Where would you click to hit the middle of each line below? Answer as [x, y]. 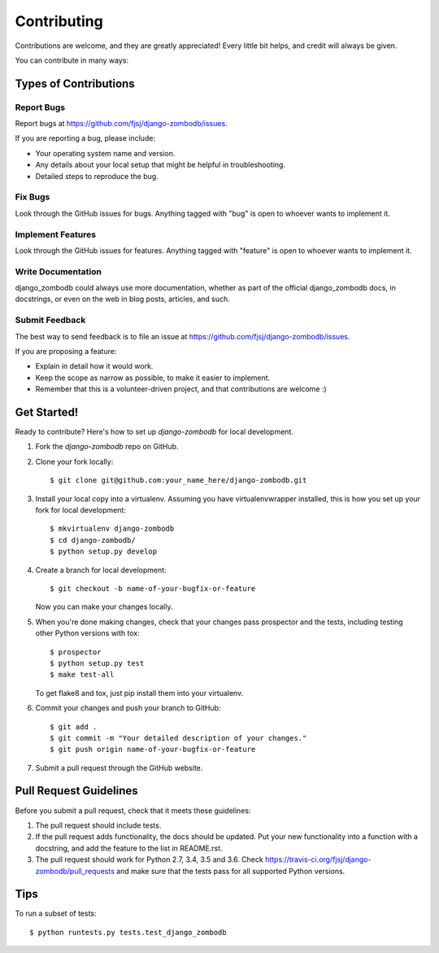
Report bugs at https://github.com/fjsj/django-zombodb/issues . [121, 124]
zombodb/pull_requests [75, 871]
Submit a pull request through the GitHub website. [119, 767]
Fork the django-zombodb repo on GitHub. [107, 447]
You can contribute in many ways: [72, 60]
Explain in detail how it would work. [94, 366]
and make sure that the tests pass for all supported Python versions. [231, 871]
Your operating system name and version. [105, 153]
